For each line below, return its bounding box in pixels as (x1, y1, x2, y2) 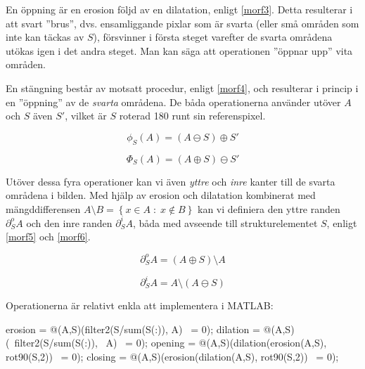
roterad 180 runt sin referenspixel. (119, 108, 266, 123)
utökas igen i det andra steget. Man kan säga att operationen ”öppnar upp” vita (6, 43, 353, 58)
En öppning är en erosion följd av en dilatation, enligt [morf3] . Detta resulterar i (6, 2, 353, 16)
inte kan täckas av (6, 30, 84, 44)
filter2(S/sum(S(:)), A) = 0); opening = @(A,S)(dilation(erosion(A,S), (14, 335, 327, 350)
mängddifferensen (6, 201, 81, 216)
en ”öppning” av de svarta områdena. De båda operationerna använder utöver (6, 94, 341, 109)
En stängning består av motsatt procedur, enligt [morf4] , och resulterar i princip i (6, 80, 359, 95)
